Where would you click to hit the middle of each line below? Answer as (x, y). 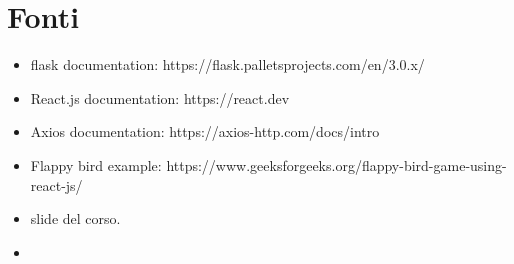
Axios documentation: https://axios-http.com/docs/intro (205, 131)
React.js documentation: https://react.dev (160, 97)
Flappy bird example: (96, 164)
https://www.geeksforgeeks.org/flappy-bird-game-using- (336, 164)
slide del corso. (75, 218)
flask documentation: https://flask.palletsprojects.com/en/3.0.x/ (227, 64)
